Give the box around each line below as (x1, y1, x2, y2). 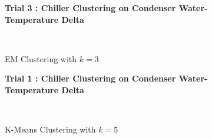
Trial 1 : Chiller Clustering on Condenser (5, 72, 176, 84)
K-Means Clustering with (5, 123, 96, 135)
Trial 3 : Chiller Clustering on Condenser (5, 2, 176, 13)
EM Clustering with (5, 52, 77, 65)
